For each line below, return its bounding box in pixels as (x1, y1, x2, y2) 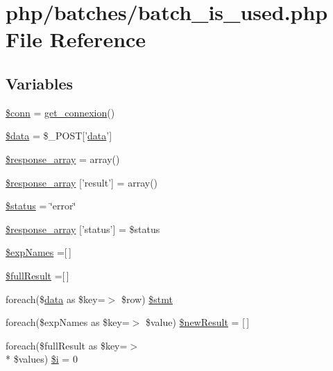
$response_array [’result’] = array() (6, 175, 158, 189)
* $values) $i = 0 (6, 352, 78, 366)
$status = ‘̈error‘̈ (6, 198, 76, 213)
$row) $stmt (121, 291, 173, 306)
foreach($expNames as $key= (6, 315, 130, 329)
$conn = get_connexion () (6, 105, 115, 119)
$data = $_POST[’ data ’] (6, 128, 112, 143)
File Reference (6, 25, 146, 53)
